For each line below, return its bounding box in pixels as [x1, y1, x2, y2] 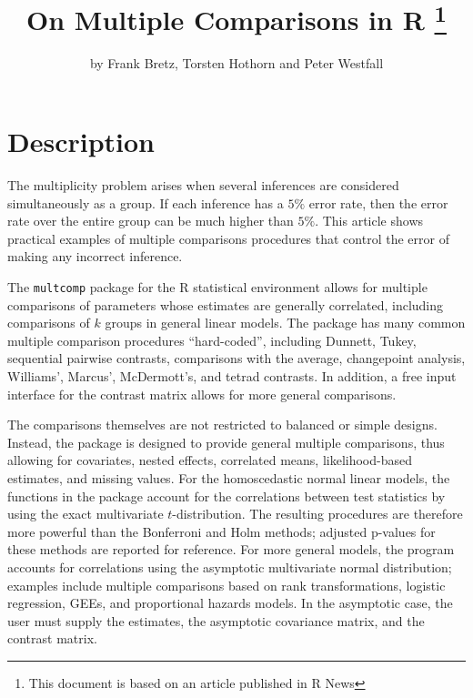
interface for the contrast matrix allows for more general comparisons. [7, 384, 397, 403]
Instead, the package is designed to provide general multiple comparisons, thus [7, 432, 445, 451]
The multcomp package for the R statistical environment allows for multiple [7, 277, 428, 296]
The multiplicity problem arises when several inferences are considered [7, 175, 399, 194]
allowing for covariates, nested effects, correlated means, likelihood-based [7, 450, 413, 470]
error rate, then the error [308, 193, 448, 212]
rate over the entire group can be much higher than [7, 211, 294, 230]
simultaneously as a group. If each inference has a [7, 193, 284, 212]
